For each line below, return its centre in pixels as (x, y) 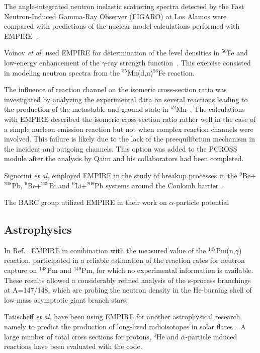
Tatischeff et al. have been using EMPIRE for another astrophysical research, (123, 316)
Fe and (237, 53)
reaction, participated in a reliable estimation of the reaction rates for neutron (124, 260)
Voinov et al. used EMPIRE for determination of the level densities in (112, 53)
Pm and (59, 270)
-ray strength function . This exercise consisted (178, 62)
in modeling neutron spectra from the (62, 72)
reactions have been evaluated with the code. (73, 346)
